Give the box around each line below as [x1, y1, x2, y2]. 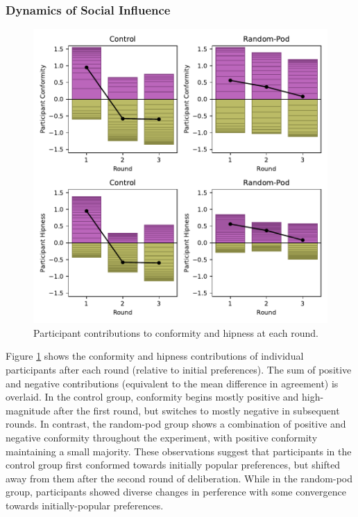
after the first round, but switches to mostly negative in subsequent [53, 403, 340, 417]
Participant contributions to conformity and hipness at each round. [33, 325, 318, 340]
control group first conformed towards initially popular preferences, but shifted [6, 457, 341, 472]
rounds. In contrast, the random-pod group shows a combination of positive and [6, 417, 346, 431]
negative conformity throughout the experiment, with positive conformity [6, 430, 318, 444]
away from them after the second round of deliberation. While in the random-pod [6, 471, 353, 485]
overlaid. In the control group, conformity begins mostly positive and [6, 389, 299, 404]
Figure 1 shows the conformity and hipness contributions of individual [6, 349, 304, 363]
